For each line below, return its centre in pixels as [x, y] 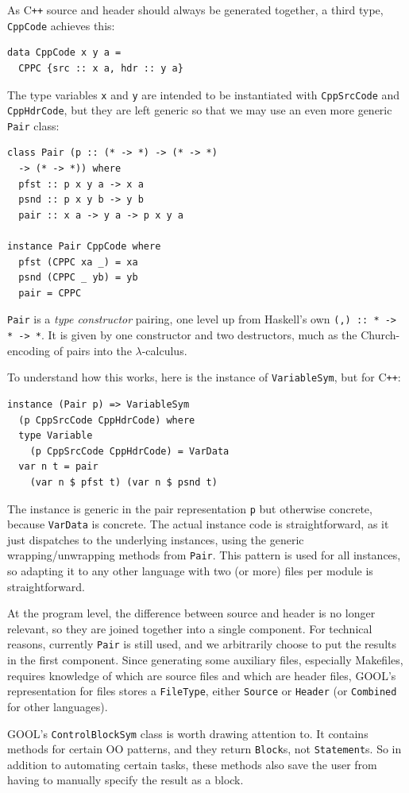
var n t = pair [58, 467]
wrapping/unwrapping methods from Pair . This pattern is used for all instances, [204, 555]
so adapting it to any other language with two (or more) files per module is [190, 571]
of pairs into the [93, 350]
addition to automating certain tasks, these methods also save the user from [192, 764]
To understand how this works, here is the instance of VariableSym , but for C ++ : [204, 377]
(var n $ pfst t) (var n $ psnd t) [123, 482]
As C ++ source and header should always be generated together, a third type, [195, 10]
